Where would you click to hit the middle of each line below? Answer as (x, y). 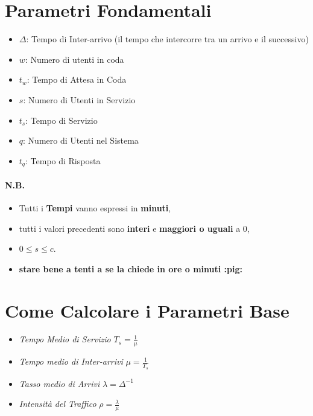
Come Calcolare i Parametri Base (147, 310)
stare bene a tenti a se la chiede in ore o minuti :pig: (131, 268)
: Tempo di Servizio (62, 120)
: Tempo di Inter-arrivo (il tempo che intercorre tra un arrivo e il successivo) (167, 39)
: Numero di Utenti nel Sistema (81, 140)
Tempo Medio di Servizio (65, 339)
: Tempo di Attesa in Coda (77, 79)
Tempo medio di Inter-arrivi (71, 361)
